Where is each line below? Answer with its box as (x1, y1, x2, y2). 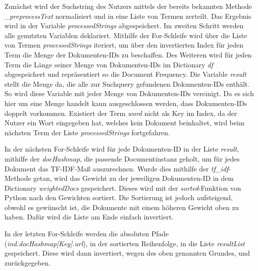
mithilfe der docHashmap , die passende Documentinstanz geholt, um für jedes (4, 153, 240, 163)
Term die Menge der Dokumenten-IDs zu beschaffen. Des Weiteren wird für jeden (4, 49, 252, 59)
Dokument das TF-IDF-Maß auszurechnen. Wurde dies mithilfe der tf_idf (4, 163, 229, 173)
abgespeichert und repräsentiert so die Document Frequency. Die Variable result (4, 69, 247, 79)
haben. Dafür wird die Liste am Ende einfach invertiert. (4, 212, 174, 222)
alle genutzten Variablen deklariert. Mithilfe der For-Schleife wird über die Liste (4, 30, 247, 40)
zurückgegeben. (4, 257, 51, 268)
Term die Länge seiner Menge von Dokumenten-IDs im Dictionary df (4, 59, 213, 69)
